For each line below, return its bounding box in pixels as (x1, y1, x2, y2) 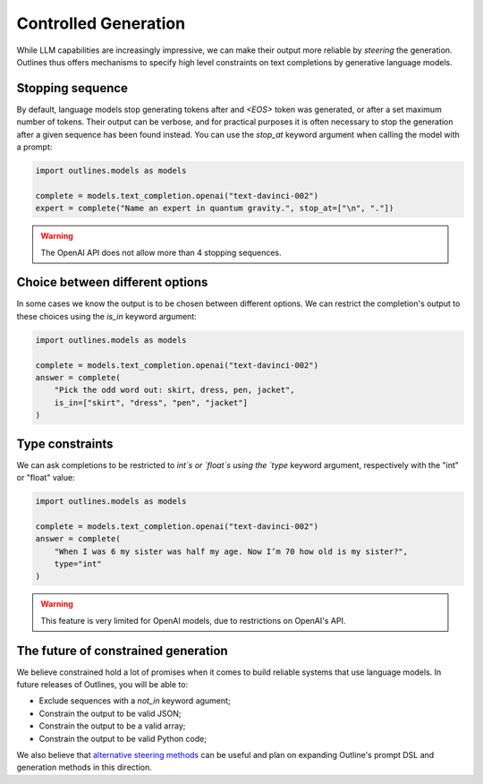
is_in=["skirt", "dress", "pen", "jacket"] (54, 397, 248, 407)
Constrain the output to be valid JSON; (38, 708, 182, 719)
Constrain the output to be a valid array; (38, 720, 186, 731)
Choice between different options (16, 275, 208, 290)
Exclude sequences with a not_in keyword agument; (38, 695, 232, 706)
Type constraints (16, 436, 114, 451)
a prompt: (16, 141, 53, 152)
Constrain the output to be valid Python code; (38, 733, 208, 744)
